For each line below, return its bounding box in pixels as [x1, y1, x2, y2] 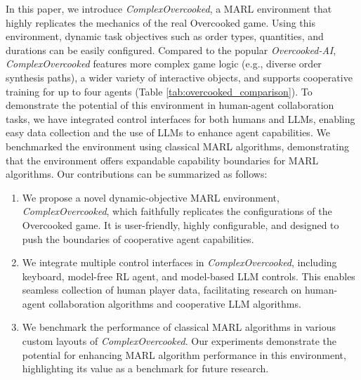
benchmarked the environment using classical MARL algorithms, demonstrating [6, 138, 349, 153]
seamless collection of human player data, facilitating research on [22, 282, 302, 297]
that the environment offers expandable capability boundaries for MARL [6, 152, 319, 167]
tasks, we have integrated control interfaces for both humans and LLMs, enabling [6, 111, 355, 126]
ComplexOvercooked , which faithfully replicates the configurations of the [22, 204, 332, 218]
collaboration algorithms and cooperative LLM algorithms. [48, 296, 301, 310]
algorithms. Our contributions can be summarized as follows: [6, 166, 268, 181]
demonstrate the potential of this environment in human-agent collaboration [6, 98, 334, 112]
